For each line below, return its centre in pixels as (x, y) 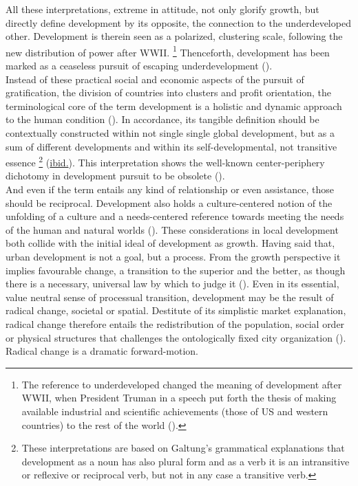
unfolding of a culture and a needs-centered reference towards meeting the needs (175, 216)
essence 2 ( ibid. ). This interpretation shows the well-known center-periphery (165, 161)
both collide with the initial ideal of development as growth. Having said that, (170, 243)
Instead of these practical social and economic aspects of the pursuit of (155, 79)
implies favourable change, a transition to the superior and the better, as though (176, 270)
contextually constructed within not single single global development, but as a (170, 133)
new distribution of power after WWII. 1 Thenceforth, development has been (168, 51)
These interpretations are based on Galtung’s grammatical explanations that (183, 448)
